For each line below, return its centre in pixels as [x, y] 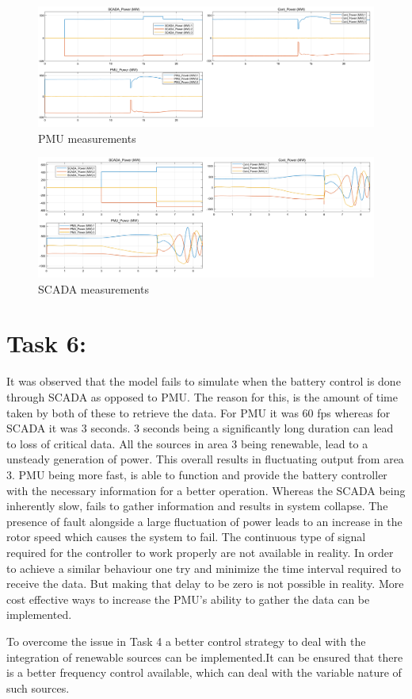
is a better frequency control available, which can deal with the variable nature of [204, 672]
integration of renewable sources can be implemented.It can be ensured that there [205, 657]
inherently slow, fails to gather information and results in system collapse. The [197, 506]
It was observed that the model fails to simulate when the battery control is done [204, 381]
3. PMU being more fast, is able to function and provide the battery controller [197, 474]
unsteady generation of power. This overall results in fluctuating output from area [205, 459]
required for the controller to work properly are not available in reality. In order [200, 552]
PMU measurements [87, 138]
